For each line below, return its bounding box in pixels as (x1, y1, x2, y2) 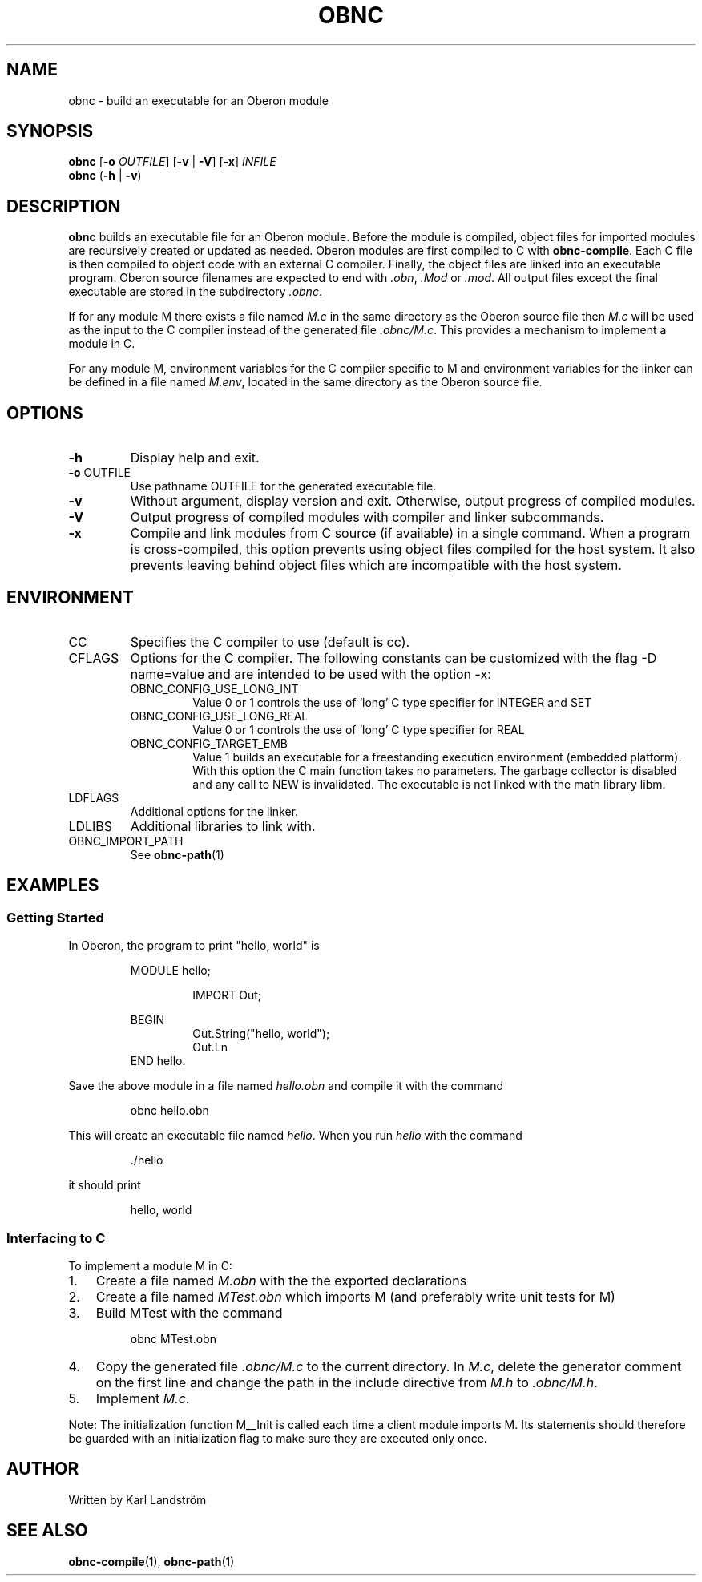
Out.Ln (192, 1040, 228, 1055)
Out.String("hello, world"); (192, 1027, 330, 1041)
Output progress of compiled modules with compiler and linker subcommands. (130, 509, 604, 526)
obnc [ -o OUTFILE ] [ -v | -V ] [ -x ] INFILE (68, 155, 276, 169)
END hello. (130, 1054, 186, 1068)
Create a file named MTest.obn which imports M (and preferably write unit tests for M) (95, 1288, 615, 1305)
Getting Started (6, 909, 104, 926)
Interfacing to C (6, 1229, 106, 1246)
